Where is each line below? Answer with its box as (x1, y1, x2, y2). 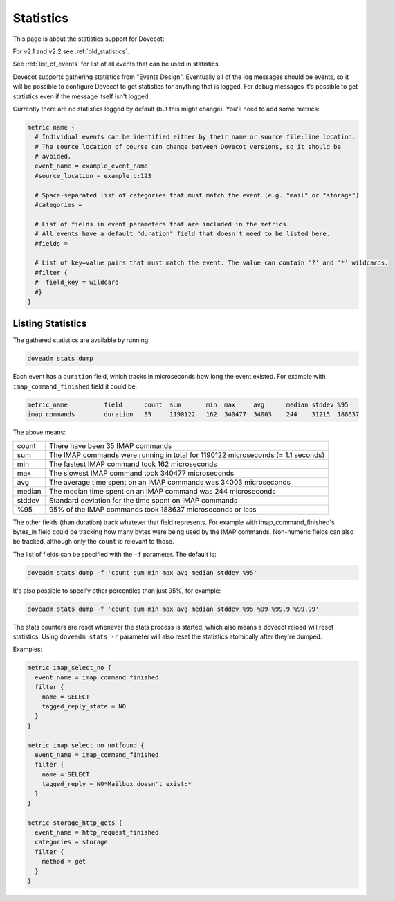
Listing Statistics (12, 318, 87, 330)
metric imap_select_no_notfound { (27, 741, 145, 749)
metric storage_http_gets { (27, 819, 122, 827)
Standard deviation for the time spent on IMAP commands (48, 495, 238, 505)
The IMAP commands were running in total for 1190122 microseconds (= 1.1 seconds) (48, 450, 325, 460)
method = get (42, 857, 86, 866)
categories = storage (35, 838, 109, 846)
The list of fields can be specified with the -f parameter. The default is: (12, 550, 217, 558)
